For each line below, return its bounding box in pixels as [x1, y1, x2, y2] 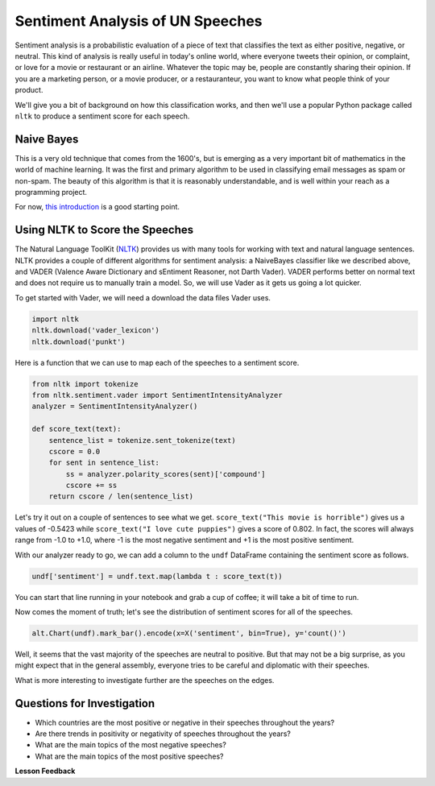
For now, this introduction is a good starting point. [14, 202, 180, 212]
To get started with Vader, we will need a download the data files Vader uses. [14, 292, 271, 302]
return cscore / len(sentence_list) [48, 492, 193, 501]
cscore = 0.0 [48, 447, 101, 456]
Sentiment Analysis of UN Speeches [14, 12, 263, 30]
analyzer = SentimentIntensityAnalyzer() [31, 402, 198, 411]
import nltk [31, 314, 80, 324]
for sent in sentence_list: [48, 458, 160, 467]
